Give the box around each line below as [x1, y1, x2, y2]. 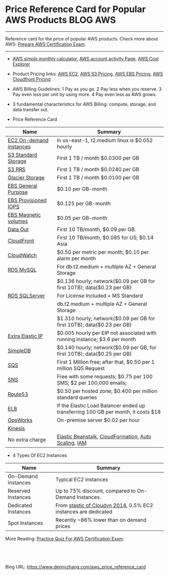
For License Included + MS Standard [57, 292, 143, 299]
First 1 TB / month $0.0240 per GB [57, 166, 140, 173]
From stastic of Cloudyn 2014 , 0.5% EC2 [55, 502, 153, 509]
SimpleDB [8, 347, 31, 354]
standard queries [57, 394, 97, 401]
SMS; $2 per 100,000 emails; [57, 379, 127, 386]
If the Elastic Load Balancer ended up [57, 402, 145, 409]
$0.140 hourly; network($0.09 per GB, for [57, 344, 157, 351]
